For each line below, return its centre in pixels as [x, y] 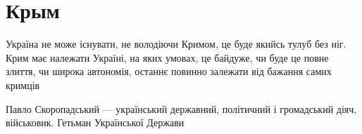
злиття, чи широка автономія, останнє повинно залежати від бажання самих [169, 71]
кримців [23, 85]
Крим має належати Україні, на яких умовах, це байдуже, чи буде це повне [167, 57]
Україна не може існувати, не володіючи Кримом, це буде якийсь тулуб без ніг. [176, 44]
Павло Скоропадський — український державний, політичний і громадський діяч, [181, 108]
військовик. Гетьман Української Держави [95, 122]
